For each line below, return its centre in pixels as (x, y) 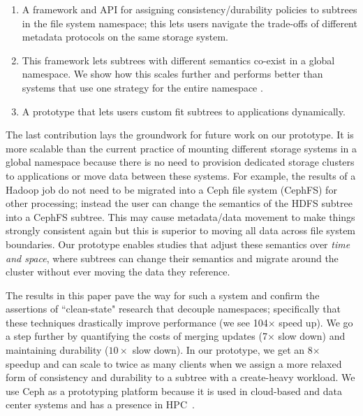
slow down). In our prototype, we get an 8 (222, 350)
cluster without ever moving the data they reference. (118, 272)
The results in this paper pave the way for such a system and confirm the (163, 295)
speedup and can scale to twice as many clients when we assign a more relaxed (174, 363)
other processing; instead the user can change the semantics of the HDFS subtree (179, 203)
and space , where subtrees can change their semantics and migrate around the (172, 258)
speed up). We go (316, 322)
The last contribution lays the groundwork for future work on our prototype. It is (180, 135)
